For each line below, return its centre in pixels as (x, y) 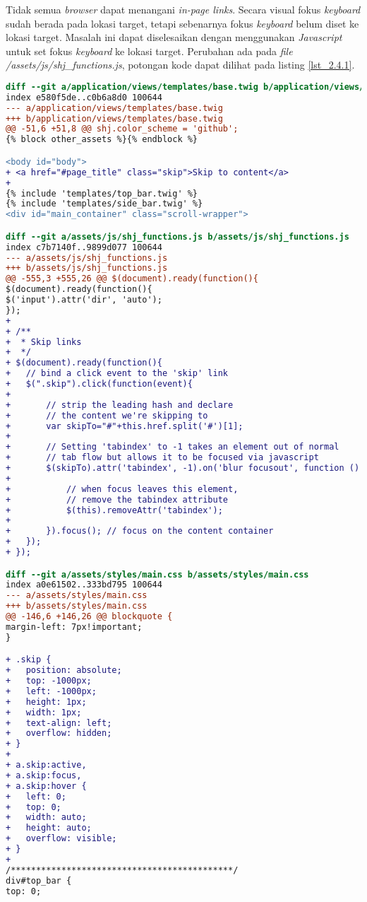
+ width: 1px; (44, 712)
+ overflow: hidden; (59, 733)
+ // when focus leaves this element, (122, 489)
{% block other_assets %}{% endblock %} (102, 140)
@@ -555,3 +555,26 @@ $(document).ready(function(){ (132, 279)
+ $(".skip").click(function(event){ (99, 384)
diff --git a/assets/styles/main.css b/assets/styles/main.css (157, 574)
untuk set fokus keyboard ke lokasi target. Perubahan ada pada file (149, 51)
